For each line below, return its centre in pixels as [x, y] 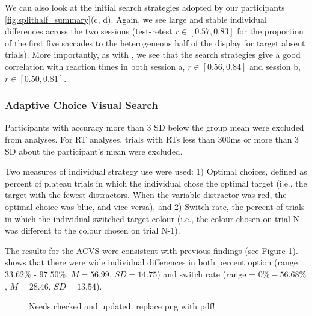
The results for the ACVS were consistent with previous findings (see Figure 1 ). [151, 250]
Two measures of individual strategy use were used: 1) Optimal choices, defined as [156, 171]
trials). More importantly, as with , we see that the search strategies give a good [153, 54]
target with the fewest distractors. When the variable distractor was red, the [146, 195]
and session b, [275, 66]
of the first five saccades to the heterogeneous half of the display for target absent [155, 42]
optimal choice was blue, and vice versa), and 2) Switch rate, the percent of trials [155, 206]
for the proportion [270, 31]
